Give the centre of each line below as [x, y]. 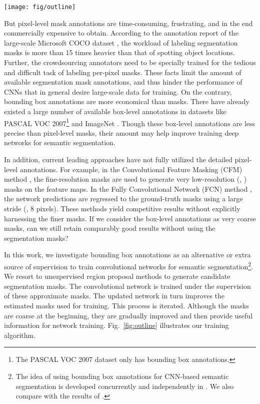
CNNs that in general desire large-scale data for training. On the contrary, [118, 91]
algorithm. [20, 335]
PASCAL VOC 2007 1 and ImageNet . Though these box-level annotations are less [130, 122]
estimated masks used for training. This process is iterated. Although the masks [126, 305]
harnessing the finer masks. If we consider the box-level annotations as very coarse [130, 218]
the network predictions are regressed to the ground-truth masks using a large [123, 198]
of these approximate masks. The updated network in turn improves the [114, 296]
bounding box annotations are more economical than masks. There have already [127, 101]
